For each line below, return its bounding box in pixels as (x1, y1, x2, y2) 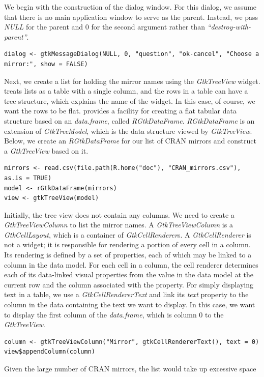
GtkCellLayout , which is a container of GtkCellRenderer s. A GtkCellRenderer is (4, 229, 251, 240)
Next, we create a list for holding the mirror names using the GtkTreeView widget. (4, 75, 260, 86)
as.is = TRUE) (4, 174, 52, 182)
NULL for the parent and (4, 21, 83, 32)
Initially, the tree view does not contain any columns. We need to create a (4, 209, 234, 220)
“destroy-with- (207, 21, 251, 32)
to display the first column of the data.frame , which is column (4, 309, 197, 320)
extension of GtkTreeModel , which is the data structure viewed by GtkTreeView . (4, 125, 252, 136)
